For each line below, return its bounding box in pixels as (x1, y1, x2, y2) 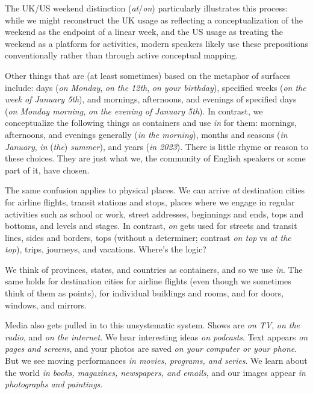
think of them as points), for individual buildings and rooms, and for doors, (5, 287, 284, 299)
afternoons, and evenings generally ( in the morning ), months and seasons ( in (5, 128, 288, 140)
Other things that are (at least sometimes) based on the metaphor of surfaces (5, 69, 291, 81)
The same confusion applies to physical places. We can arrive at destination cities (5, 184, 305, 196)
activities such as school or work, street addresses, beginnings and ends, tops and (5, 207, 304, 220)
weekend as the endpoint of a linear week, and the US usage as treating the (5, 25, 283, 38)
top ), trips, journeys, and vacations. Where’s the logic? (5, 243, 206, 255)
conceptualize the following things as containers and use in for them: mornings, (5, 116, 297, 129)
